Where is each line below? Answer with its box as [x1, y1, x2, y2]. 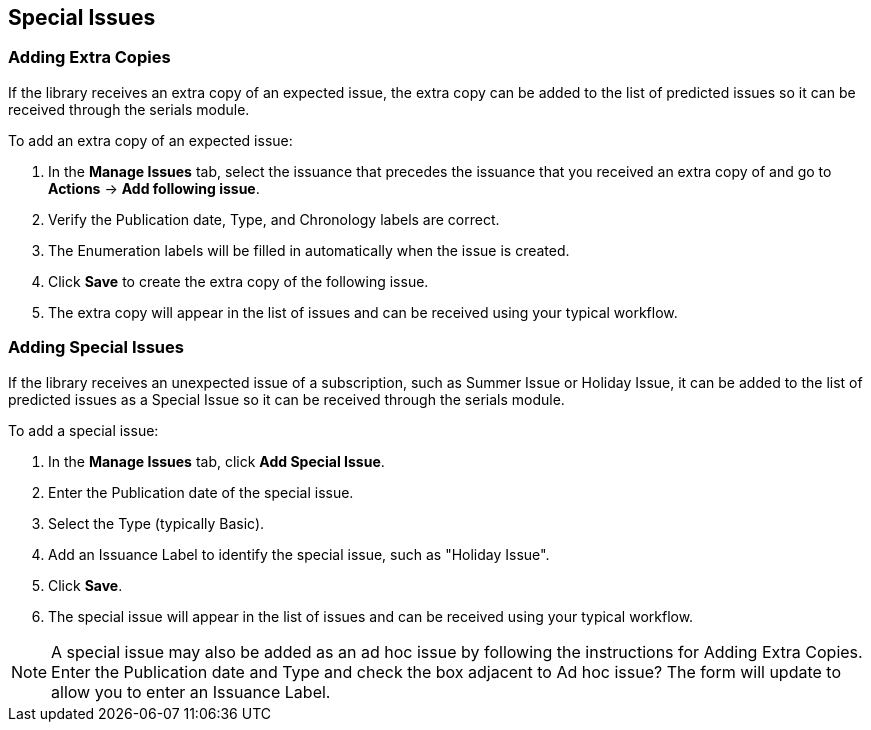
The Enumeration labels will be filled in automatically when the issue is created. [48, 241, 570, 259]
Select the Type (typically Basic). [48, 514, 265, 532]
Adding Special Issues [8, 337, 184, 358]
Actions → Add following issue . [48, 179, 260, 197]
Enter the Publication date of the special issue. [48, 483, 354, 501]
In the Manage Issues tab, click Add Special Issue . [48, 452, 385, 470]
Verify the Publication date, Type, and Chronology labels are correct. [48, 210, 500, 228]
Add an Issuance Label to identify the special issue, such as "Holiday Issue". [48, 545, 550, 563]
